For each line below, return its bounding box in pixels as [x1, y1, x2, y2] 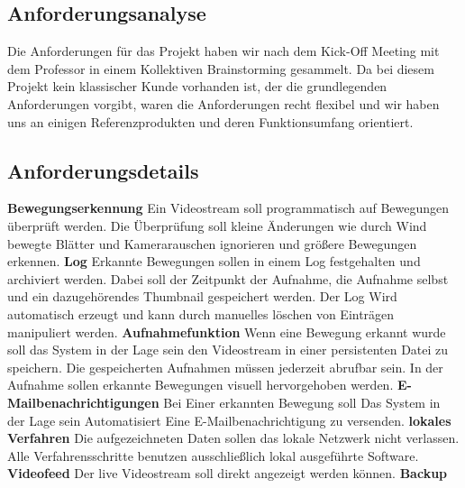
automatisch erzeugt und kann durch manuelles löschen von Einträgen [7, 304, 395, 323]
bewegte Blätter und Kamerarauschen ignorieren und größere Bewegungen [7, 234, 417, 253]
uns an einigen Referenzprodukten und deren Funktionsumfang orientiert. [7, 112, 414, 131]
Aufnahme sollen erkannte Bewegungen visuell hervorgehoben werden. [7, 375, 394, 394]
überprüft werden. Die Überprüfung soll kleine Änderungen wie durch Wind [7, 216, 427, 235]
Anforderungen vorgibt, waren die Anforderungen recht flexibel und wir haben [7, 94, 440, 113]
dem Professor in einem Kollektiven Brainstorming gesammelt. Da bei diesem [7, 59, 434, 78]
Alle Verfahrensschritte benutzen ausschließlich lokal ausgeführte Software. [7, 446, 419, 465]
